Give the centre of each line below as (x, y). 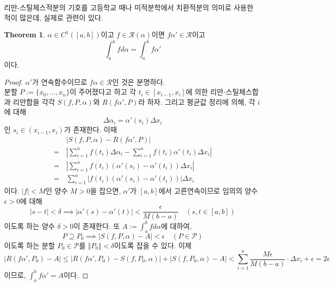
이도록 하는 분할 (30, 245)
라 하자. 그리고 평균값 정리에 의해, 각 (197, 101)
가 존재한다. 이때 (90, 129)
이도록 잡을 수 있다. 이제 (153, 245)
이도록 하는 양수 (30, 225)
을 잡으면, (105, 191)
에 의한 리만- (206, 92)
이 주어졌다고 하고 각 (103, 92)
